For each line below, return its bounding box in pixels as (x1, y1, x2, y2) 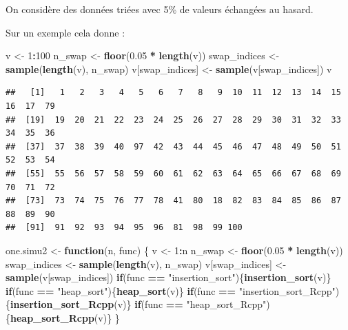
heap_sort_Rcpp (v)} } (10, 310, 120, 324)
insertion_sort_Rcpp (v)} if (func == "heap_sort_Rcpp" (10, 297, 267, 311)
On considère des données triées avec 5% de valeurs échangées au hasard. (6, 2, 314, 16)
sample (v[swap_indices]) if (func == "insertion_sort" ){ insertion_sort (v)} (6, 270, 331, 285)
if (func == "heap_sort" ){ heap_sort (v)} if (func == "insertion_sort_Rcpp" (6, 283, 336, 298)
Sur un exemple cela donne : (6, 25, 125, 39)
